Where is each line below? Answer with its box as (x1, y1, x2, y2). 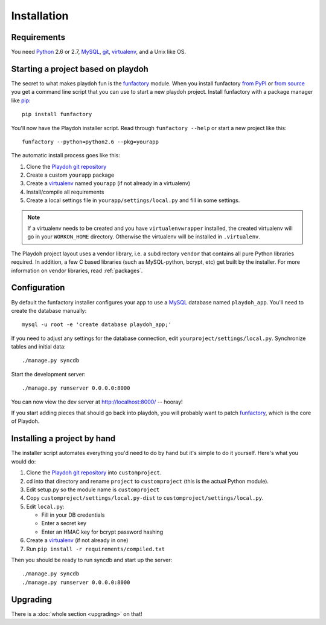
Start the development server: (11, 370, 86, 378)
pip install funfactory (22, 111, 92, 118)
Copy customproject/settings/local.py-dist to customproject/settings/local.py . (26, 494, 264, 502)
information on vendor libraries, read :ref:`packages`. (11, 267, 143, 274)
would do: (11, 457, 36, 465)
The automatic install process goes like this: (11, 152, 120, 159)
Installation (11, 9, 69, 22)
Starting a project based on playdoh (11, 64, 149, 74)
